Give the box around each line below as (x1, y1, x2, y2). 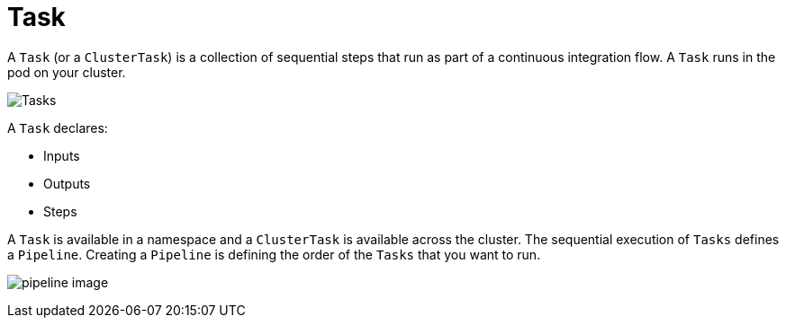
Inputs (43, 147, 80, 163)
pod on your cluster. (7, 64, 126, 80)
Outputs (43, 175, 91, 191)
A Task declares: (7, 119, 108, 136)
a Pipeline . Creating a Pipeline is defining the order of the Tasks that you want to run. (7, 246, 541, 262)
